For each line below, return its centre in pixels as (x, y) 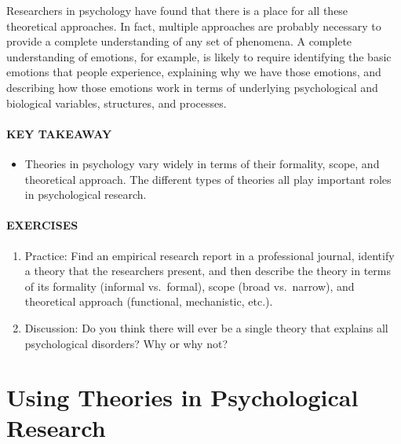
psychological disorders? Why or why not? (126, 343)
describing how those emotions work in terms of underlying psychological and (192, 87)
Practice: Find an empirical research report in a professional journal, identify (210, 255)
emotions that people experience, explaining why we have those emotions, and (194, 72)
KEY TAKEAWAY (59, 133)
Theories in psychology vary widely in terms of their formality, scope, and (202, 163)
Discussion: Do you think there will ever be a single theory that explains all (206, 327)
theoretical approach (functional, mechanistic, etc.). (149, 301)
